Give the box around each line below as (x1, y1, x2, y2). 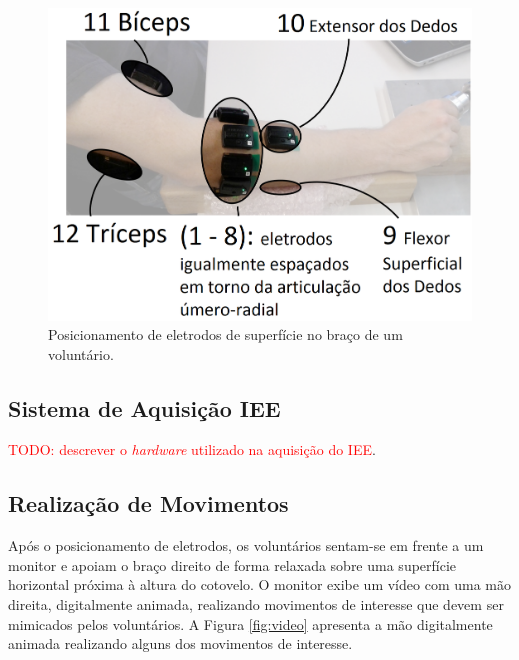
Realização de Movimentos (8, 488, 289, 519)
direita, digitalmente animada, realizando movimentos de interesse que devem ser (8, 594, 504, 615)
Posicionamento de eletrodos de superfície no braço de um (48, 324, 403, 345)
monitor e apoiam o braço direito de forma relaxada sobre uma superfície (8, 554, 457, 575)
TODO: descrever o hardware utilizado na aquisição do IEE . (8, 439, 376, 460)
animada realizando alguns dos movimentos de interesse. (8, 633, 353, 654)
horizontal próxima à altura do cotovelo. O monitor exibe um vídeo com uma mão (8, 574, 511, 595)
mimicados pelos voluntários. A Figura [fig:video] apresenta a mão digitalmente (8, 613, 493, 634)
